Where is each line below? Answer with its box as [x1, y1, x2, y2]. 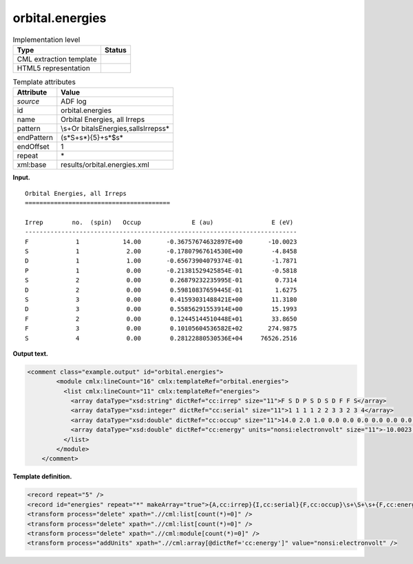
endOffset [17, 142, 50, 152]
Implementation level [12, 34, 81, 44]
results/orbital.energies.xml [61, 160, 149, 170]
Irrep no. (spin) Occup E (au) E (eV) [25, 218, 294, 226]
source [17, 97, 40, 106]
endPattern [17, 133, 53, 143]
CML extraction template [17, 54, 97, 63]
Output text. [12, 349, 48, 358]
